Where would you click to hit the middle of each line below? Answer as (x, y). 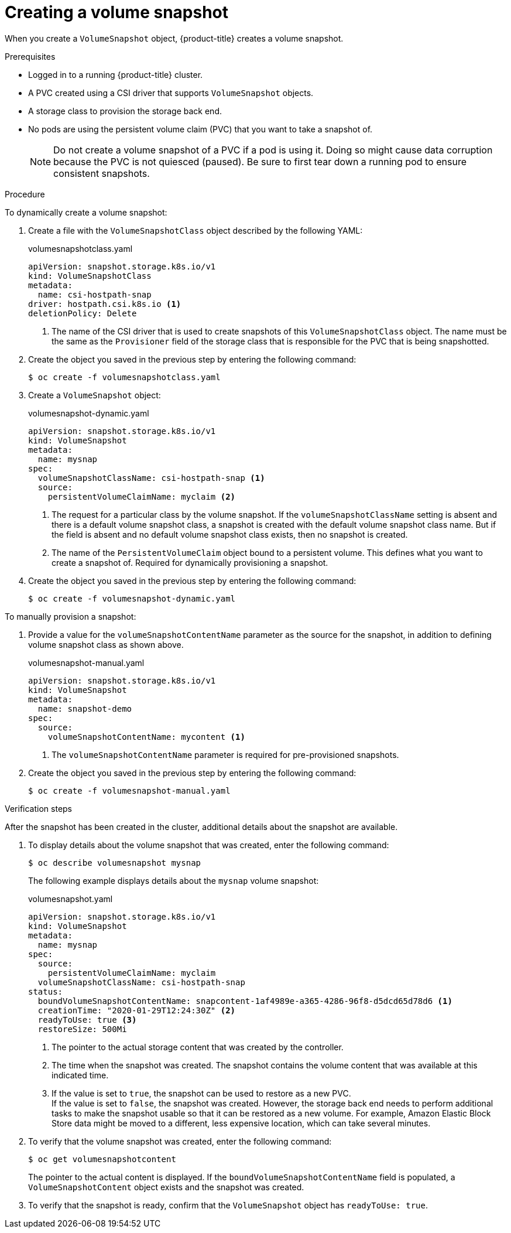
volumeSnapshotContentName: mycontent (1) (146, 737)
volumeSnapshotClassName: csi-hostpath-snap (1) (151, 478)
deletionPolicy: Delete (83, 313)
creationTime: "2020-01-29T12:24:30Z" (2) (137, 1010)
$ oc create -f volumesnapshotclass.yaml (124, 377)
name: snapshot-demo (85, 708)
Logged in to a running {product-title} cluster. (116, 74)
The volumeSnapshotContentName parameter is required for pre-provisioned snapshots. (225, 754)
